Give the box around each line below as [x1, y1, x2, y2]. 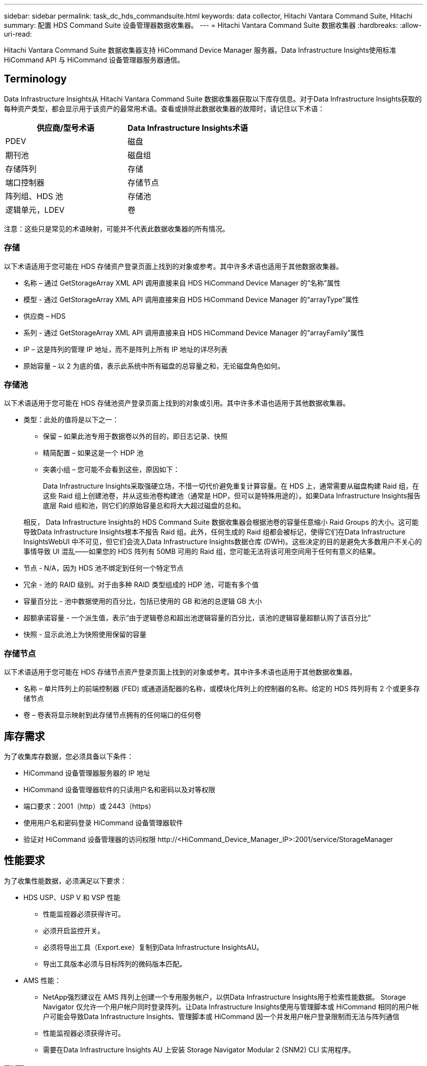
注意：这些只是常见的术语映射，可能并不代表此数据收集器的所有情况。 [4, 224, 229, 233]
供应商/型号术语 [37, 123, 95, 133]
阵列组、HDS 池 [5, 191, 63, 201]
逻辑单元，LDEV [5, 205, 65, 215]
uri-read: [4, 30, 32, 38]
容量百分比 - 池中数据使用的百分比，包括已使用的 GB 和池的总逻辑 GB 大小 [23, 597, 262, 606]
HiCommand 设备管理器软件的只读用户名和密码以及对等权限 [23, 785, 215, 794]
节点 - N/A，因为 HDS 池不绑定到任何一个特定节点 [23, 564, 184, 573]
